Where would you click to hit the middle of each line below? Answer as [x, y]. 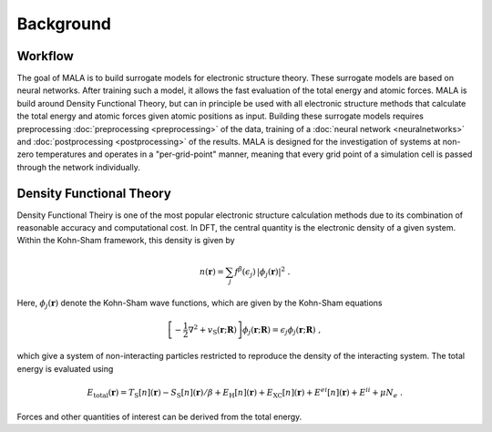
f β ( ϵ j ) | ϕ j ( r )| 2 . [262, 272]
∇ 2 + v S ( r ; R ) [212, 329]
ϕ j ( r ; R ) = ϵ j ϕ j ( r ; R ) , [282, 330]
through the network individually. [78, 167]
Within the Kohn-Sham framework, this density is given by [126, 241]
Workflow [46, 56]
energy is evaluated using [65, 368]
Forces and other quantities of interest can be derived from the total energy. [159, 417]
